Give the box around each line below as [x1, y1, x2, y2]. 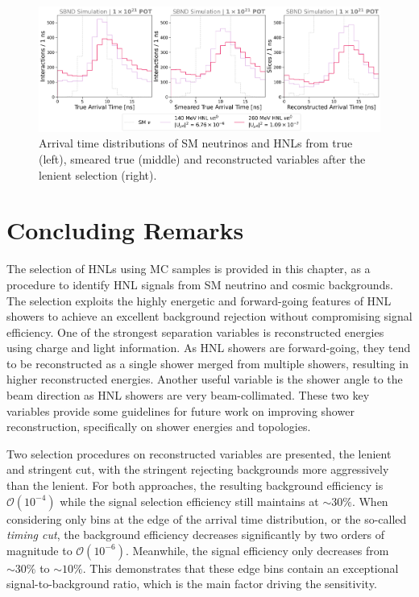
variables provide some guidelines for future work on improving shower [6, 402, 355, 419]
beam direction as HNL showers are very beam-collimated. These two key [6, 387, 370, 404]
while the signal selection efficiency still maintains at [60, 492, 319, 509]
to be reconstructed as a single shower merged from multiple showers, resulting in [6, 354, 409, 371]
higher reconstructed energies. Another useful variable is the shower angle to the [6, 371, 403, 388]
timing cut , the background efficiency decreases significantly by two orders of [6, 526, 385, 543]
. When [351, 492, 388, 509]
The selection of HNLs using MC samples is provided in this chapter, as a [6, 260, 371, 277]
